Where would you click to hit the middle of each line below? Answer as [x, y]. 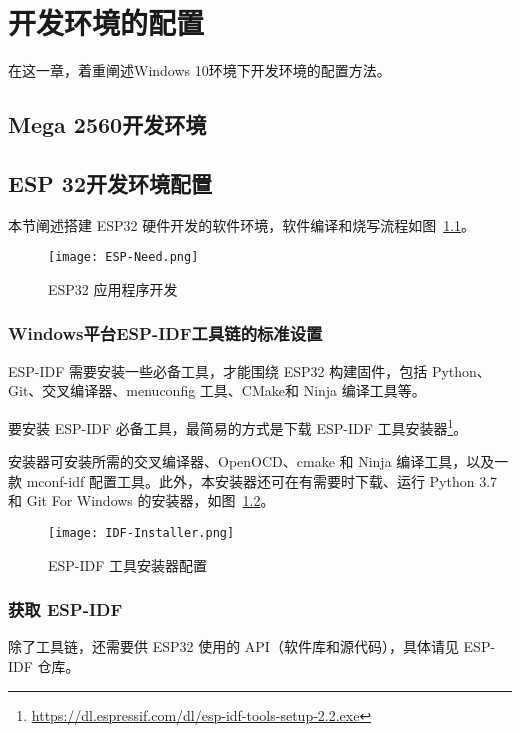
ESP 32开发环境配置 [110, 182]
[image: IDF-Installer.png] [141, 532]
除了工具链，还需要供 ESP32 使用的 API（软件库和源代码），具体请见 [233, 646]
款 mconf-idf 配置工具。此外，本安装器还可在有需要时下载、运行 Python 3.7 [253, 480]
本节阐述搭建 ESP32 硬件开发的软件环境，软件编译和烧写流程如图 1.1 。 [242, 224]
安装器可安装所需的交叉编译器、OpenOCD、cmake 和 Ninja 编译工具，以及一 [258, 461]
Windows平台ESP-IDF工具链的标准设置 [165, 333]
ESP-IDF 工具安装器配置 [128, 564]
